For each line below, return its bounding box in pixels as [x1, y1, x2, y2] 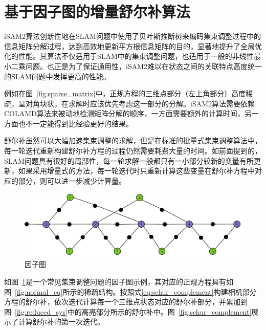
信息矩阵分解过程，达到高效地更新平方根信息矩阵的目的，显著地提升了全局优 [4, 40, 262, 51]
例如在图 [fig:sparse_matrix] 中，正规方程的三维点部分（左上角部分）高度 [4, 88, 246, 99]
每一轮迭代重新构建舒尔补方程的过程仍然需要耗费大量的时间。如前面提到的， [4, 145, 262, 156]
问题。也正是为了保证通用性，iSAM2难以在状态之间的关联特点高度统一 [25, 60, 262, 71]
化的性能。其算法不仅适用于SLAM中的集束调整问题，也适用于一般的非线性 [4, 51, 254, 61]
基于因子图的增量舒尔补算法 [4, 1, 191, 22]
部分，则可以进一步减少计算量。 [18, 175, 126, 186]
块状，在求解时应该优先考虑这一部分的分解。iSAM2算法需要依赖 [39, 98, 255, 108]
